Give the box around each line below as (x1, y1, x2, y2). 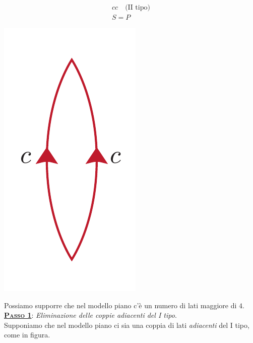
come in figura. (4, 329, 50, 340)
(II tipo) (125, 4, 150, 12)
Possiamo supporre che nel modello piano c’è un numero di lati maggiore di (4, 300, 237, 310)
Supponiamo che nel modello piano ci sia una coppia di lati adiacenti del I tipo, (4, 319, 249, 330)
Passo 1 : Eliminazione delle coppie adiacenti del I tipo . (4, 310, 177, 320)
